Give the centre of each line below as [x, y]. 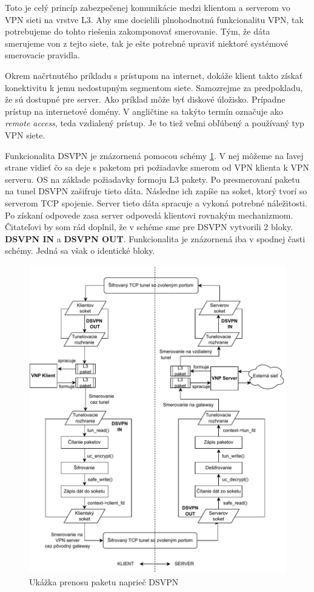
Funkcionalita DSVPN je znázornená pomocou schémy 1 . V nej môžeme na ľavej [154, 155]
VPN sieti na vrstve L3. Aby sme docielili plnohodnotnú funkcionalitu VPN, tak [154, 19]
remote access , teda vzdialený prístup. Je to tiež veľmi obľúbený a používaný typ [155, 123]
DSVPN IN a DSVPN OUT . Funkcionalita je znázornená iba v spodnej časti [155, 238]
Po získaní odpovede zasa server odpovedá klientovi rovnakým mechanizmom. [149, 215]
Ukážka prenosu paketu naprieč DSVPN [104, 581]
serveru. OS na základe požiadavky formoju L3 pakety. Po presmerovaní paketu [152, 179]
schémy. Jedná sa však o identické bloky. [80, 250]
